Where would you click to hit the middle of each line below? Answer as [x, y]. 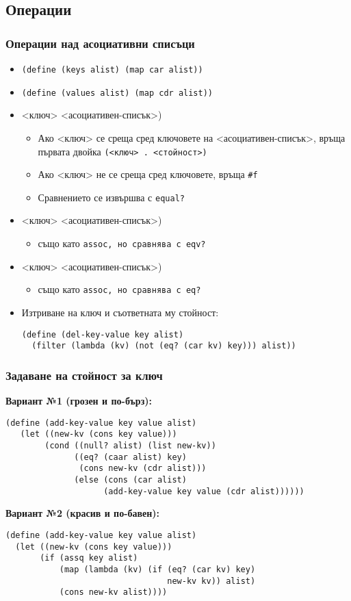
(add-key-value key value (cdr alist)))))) [204, 491]
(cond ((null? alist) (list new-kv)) [130, 446]
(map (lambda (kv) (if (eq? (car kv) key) [157, 569]
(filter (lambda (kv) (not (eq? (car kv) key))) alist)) [164, 346]
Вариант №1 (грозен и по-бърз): [79, 401]
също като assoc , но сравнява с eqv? [122, 243]
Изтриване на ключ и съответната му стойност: [120, 312]
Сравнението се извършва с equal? [111, 197]
